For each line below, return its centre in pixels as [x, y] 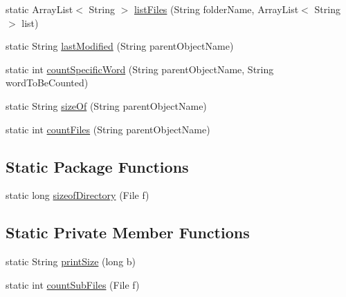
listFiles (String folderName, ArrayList [216, 9]
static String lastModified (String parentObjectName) [120, 46]
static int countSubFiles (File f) [73, 284]
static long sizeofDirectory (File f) [78, 195]
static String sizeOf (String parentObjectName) [106, 105]
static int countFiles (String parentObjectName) [108, 129]
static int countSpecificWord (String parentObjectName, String [140, 69]
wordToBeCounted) [47, 83]
